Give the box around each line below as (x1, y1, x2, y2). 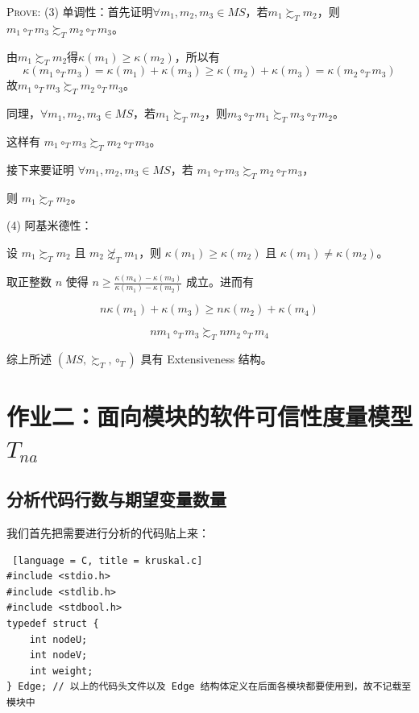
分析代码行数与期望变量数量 (6, 487, 226, 512)
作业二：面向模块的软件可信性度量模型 (6, 400, 413, 433)
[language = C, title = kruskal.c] (12, 554, 203, 566)
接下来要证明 (6, 160, 74, 177)
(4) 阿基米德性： (6, 217, 93, 234)
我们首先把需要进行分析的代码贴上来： (6, 524, 209, 541)
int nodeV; (29, 649, 88, 661)
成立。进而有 (186, 273, 255, 290)
